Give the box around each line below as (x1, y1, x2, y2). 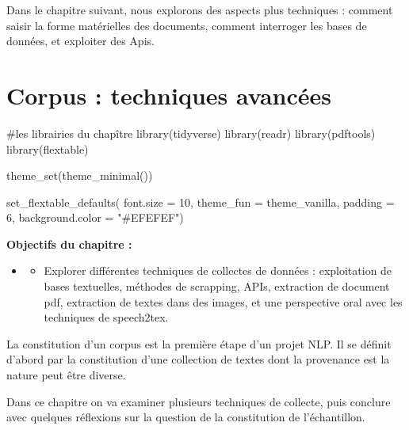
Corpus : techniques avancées (6, 78, 332, 111)
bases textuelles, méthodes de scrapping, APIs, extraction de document (44, 278, 390, 295)
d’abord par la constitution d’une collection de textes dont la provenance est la (6, 351, 390, 367)
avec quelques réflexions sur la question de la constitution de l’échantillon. (6, 409, 365, 425)
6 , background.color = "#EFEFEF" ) (6, 209, 184, 226)
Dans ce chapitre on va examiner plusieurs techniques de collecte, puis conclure (6, 393, 391, 409)
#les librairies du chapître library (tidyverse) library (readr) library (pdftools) (6, 124, 376, 141)
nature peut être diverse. (6, 367, 126, 383)
